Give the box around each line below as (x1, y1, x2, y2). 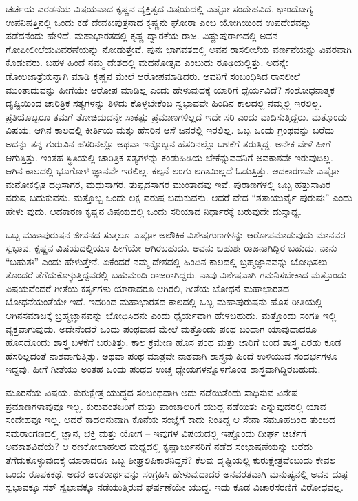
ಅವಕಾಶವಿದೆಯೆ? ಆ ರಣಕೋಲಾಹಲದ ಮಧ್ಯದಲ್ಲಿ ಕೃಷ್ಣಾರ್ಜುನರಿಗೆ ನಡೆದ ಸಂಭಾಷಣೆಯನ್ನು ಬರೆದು (6, 439, 313, 453)
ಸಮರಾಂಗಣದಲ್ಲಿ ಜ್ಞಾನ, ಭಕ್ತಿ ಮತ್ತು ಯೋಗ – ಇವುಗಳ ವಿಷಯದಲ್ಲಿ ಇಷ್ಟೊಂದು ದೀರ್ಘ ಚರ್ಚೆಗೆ (6, 425, 307, 440)
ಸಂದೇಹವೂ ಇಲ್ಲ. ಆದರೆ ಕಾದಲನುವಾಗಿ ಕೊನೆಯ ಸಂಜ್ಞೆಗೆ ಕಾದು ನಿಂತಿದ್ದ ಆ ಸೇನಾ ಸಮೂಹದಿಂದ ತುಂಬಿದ (6, 412, 335, 427)
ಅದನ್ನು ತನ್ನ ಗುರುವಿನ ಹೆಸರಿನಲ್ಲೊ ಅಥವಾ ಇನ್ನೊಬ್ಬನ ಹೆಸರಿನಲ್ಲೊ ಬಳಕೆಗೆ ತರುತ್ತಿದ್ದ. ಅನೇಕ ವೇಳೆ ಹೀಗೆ (6, 136, 331, 150)
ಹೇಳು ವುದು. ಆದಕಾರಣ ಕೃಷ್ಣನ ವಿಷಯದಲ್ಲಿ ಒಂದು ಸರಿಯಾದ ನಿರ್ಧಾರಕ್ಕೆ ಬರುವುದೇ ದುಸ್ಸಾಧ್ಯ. (6, 203, 302, 218)
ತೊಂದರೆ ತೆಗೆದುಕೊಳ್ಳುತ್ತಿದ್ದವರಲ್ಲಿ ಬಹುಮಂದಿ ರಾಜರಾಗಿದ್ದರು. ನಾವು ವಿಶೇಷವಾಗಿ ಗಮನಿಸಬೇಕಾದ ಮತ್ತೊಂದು (6, 267, 347, 282)
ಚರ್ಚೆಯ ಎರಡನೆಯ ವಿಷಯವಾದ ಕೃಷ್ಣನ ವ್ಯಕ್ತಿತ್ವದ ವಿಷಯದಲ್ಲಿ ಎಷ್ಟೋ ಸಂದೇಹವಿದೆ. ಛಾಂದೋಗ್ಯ (6, 1, 313, 15)
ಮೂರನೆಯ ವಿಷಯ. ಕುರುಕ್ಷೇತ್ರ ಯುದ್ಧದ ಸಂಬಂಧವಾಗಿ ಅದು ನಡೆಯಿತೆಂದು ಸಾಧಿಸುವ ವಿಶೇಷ (6, 385, 298, 400)
